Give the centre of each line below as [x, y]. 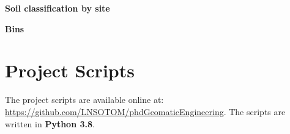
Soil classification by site [58, 8]
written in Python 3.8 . [50, 123]
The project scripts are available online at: [84, 100]
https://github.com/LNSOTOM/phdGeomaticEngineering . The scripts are [145, 111]
